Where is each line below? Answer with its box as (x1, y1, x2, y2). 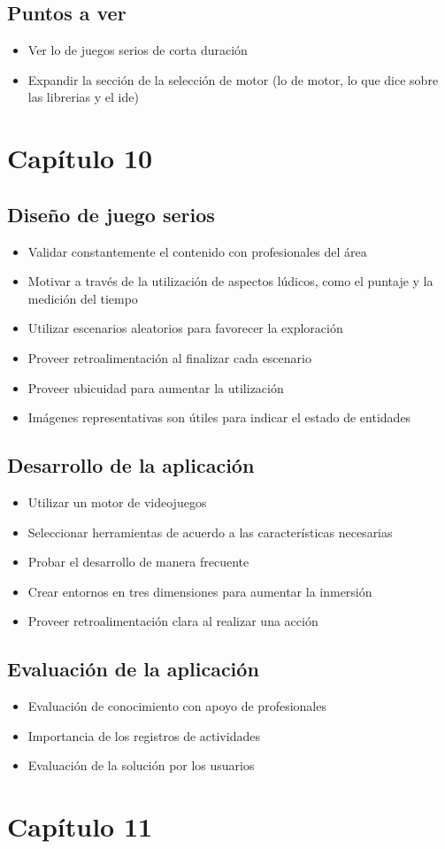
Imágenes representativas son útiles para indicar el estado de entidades (27, 408, 411, 427)
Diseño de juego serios (7, 200, 215, 228)
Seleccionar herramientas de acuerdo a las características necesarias (27, 522, 393, 541)
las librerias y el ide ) (27, 88, 139, 106)
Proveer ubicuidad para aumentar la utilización (27, 378, 284, 397)
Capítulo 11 (7, 808, 153, 845)
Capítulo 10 (7, 140, 153, 176)
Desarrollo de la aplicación (7, 452, 255, 479)
